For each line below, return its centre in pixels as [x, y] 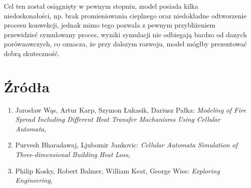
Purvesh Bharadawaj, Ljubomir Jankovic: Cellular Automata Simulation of [126, 145]
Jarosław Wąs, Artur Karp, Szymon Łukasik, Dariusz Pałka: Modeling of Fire [131, 109]
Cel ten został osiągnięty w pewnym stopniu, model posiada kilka [101, 6]
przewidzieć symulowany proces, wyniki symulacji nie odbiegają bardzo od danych [125, 34]
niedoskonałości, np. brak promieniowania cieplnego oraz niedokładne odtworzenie [125, 15]
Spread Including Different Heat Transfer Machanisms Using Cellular [118, 119]
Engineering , [34, 180]
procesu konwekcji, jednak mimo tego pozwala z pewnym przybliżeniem [110, 25]
